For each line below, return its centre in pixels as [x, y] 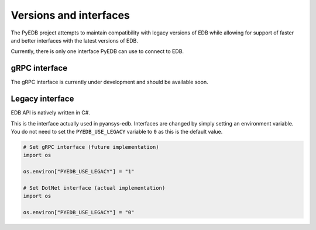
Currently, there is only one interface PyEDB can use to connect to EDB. [97, 51]
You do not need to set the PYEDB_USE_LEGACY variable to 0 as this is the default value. [117, 131]
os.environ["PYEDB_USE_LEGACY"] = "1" [79, 172]
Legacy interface [42, 99]
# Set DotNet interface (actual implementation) [94, 188]
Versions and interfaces [70, 15]
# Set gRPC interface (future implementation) [91, 147]
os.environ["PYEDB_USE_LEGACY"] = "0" [79, 212]
